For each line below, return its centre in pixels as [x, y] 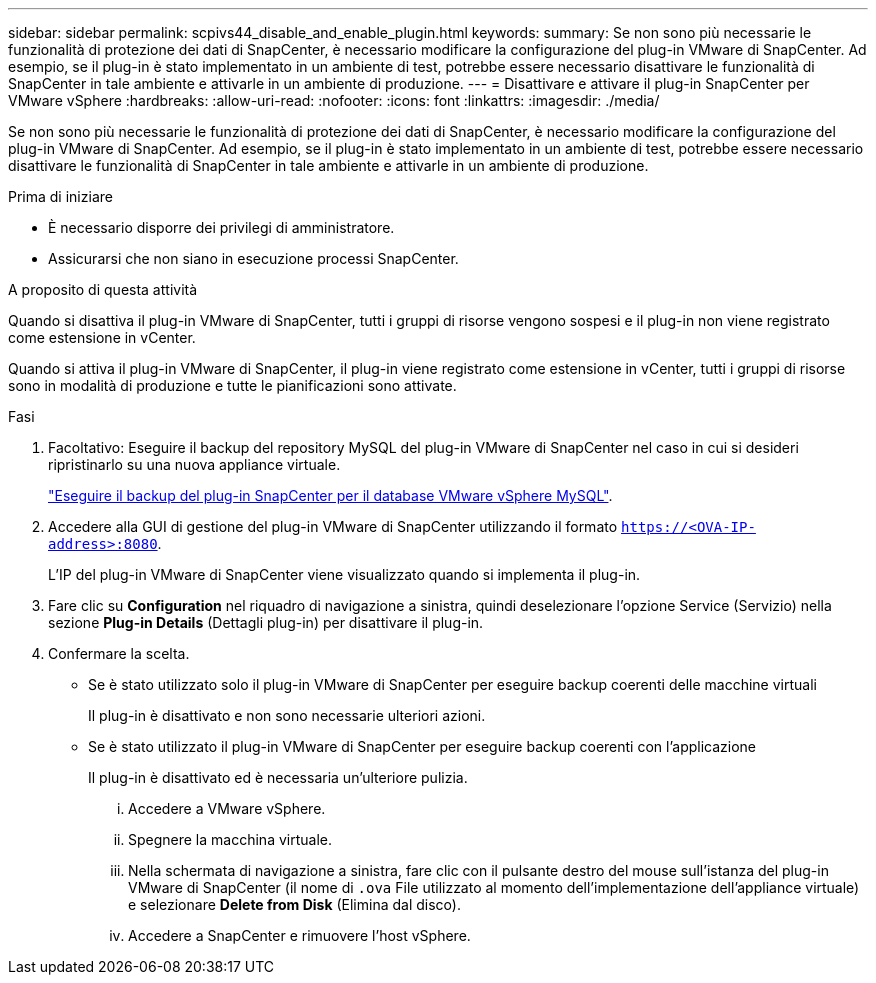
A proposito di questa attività [103, 289]
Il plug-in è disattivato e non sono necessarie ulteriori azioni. [287, 715]
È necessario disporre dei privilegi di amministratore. [221, 227]
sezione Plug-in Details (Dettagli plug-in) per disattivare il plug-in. [266, 622]
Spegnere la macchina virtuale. [230, 839]
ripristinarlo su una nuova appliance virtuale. [194, 464]
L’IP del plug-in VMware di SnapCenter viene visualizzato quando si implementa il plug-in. [344, 574]
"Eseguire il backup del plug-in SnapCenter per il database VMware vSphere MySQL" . [330, 495]
